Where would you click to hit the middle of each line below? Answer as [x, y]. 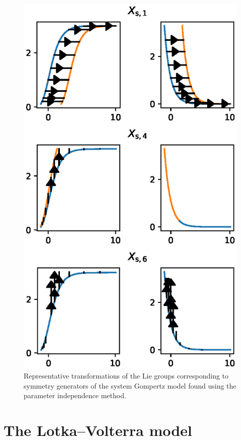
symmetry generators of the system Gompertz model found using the [130, 385]
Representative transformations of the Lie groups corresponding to [126, 376]
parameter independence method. [75, 395]
